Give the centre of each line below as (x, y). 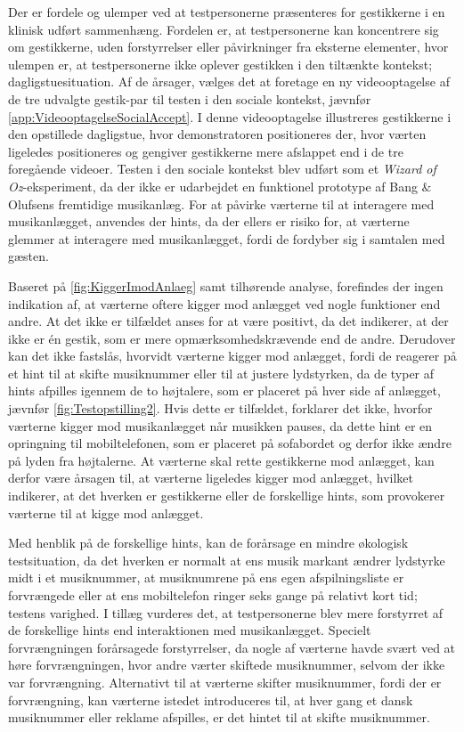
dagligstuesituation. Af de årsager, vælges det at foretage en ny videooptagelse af (229, 81)
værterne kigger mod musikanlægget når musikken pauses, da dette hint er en (220, 425)
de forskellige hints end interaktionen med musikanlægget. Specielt (190, 630)
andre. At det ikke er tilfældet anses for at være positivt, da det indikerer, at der (228, 321)
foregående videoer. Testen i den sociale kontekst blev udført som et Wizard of (222, 169)
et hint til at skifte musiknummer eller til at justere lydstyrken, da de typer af (221, 373)
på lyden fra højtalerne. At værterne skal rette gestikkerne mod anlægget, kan (221, 460)
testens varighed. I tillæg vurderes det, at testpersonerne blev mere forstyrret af (226, 612)
